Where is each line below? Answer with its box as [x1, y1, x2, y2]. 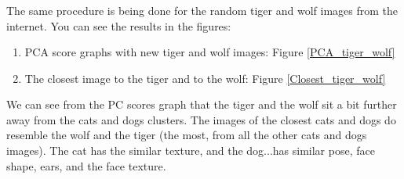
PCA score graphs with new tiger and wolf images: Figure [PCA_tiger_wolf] [24, 44, 395, 60]
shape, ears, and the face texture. [6, 157, 166, 174]
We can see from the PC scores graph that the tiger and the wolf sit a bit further [6, 96, 397, 113]
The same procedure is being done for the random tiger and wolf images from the [6, 2, 398, 18]
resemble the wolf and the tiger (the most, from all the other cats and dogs [6, 127, 367, 143]
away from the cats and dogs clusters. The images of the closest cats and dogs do [6, 111, 396, 127]
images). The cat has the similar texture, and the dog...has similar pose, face [6, 142, 375, 159]
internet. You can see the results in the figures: [6, 17, 231, 34]
